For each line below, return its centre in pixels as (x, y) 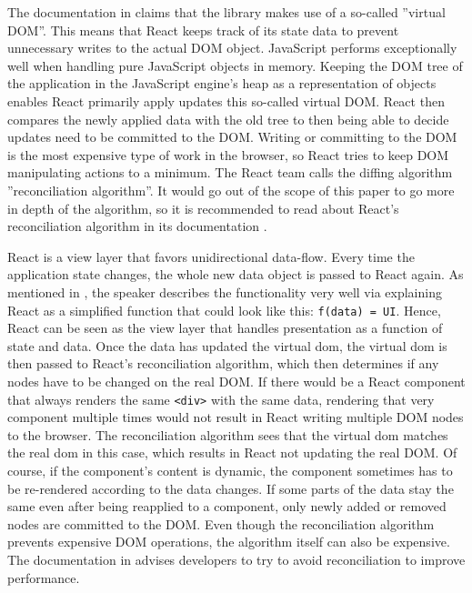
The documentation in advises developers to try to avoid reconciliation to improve (236, 559)
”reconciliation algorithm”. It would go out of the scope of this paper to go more (231, 190)
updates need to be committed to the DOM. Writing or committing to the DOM (232, 137)
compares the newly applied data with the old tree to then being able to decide (228, 119)
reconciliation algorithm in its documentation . (137, 226)
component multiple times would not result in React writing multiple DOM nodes (236, 417)
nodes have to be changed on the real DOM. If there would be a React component (236, 381)
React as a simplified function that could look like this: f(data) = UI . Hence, (224, 310)
